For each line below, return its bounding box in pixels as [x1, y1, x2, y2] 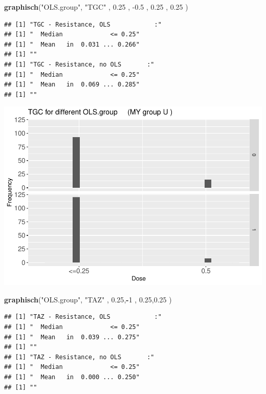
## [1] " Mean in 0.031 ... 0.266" [4, 40, 140, 48]
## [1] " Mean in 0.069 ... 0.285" [4, 81, 140, 89]
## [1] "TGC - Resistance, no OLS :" [4, 60, 154, 68]
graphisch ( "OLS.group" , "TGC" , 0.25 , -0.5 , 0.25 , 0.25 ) [4, 2, 188, 12]
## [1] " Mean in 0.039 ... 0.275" [4, 333, 140, 341]
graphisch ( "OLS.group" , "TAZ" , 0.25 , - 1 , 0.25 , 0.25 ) [4, 294, 172, 304]
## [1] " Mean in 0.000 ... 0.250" [4, 374, 140, 381]
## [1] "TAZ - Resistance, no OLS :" [4, 353, 154, 361]
